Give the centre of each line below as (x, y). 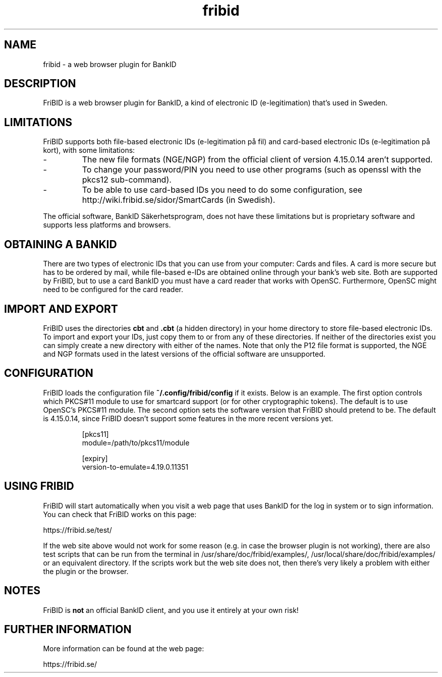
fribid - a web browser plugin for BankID (110, 64)
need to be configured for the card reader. (113, 290)
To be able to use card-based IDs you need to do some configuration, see (222, 190)
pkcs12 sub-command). (127, 180)
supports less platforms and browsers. (107, 225)
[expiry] (95, 458)
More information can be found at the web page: (124, 649)
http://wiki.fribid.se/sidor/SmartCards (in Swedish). (179, 200)
